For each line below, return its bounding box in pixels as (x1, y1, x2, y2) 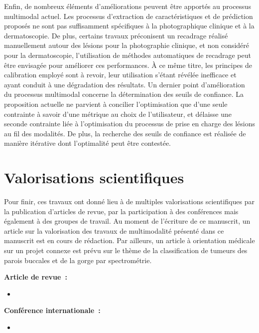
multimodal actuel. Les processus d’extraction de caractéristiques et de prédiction (4, 10, 253, 21)
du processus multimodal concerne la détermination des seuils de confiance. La (4, 89, 244, 99)
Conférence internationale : (4, 305, 101, 316)
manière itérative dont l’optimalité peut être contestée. (4, 138, 171, 148)
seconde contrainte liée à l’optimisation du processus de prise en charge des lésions (4, 118, 256, 129)
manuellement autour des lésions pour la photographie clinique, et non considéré (4, 40, 250, 50)
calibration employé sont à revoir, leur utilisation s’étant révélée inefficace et (4, 69, 237, 80)
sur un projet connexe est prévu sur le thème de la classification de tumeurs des (4, 245, 248, 255)
